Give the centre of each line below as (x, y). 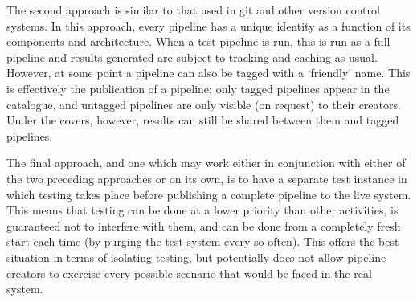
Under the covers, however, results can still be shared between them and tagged (203, 120)
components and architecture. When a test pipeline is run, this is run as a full (198, 41)
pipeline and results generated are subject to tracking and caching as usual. (192, 57)
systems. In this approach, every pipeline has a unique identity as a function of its (208, 25)
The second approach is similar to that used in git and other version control (193, 10)
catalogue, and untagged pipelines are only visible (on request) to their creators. (204, 104)
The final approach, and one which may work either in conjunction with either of (206, 163)
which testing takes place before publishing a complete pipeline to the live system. (209, 194)
